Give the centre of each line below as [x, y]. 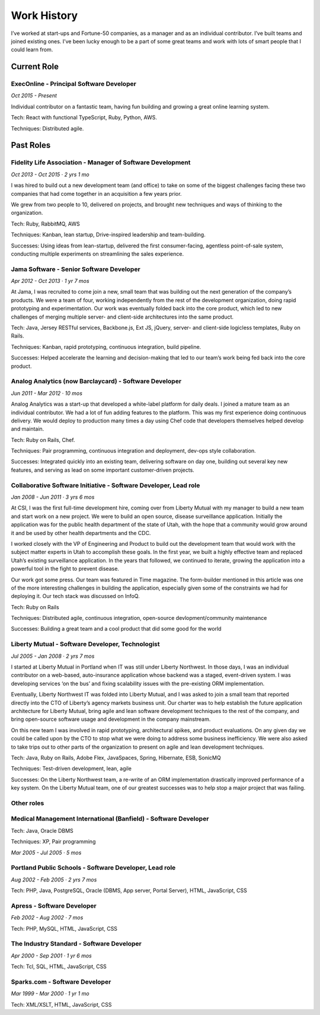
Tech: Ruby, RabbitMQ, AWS [45, 224]
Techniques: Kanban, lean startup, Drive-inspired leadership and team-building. [108, 235]
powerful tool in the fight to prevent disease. [65, 569]
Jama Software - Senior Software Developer [76, 269]
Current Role [35, 67]
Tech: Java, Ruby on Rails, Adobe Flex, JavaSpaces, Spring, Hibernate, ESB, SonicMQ [116, 758]
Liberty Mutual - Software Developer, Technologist [85, 644]
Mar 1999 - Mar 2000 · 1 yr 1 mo [50, 994]
